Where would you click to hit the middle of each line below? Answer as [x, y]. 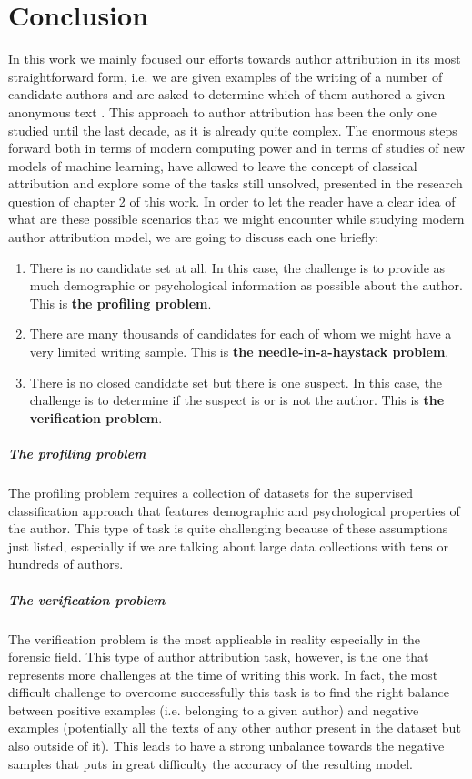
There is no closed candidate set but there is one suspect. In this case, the [236, 382]
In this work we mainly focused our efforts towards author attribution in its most [235, 59]
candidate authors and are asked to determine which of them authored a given [227, 94]
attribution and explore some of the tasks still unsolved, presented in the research [236, 183]
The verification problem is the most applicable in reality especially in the [215, 638]
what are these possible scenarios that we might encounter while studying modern [236, 219]
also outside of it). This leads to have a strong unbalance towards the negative [226, 746]
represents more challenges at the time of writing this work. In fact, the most [223, 674]
